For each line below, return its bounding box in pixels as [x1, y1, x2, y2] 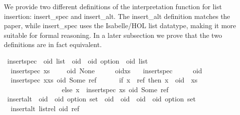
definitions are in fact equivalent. [4, 39, 102, 49]
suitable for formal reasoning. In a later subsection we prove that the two [4, 30, 222, 40]
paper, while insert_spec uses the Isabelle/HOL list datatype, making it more [4, 20, 236, 31]
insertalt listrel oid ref [10, 103, 79, 113]
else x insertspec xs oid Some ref [61, 84, 168, 94]
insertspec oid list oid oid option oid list [7, 55, 148, 66]
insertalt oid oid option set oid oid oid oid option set [7, 94, 196, 104]
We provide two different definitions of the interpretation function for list [4, 1, 222, 11]
